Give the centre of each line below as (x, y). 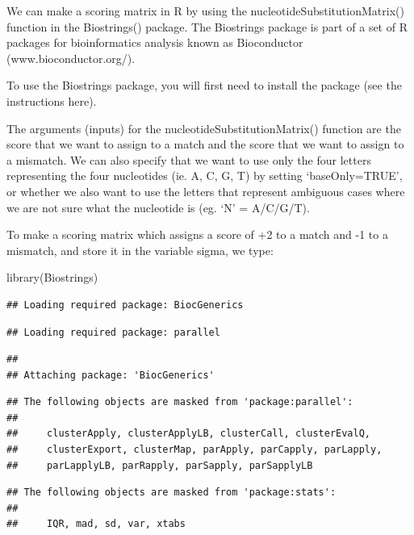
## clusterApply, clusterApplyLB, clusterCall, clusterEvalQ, (189, 434)
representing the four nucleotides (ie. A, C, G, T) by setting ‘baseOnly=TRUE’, (205, 176)
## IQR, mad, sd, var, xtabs (96, 524)
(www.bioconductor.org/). (71, 58)
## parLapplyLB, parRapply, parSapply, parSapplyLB (160, 465)
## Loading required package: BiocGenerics (125, 305)
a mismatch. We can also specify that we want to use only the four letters (189, 159)
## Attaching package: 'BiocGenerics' (111, 375)
